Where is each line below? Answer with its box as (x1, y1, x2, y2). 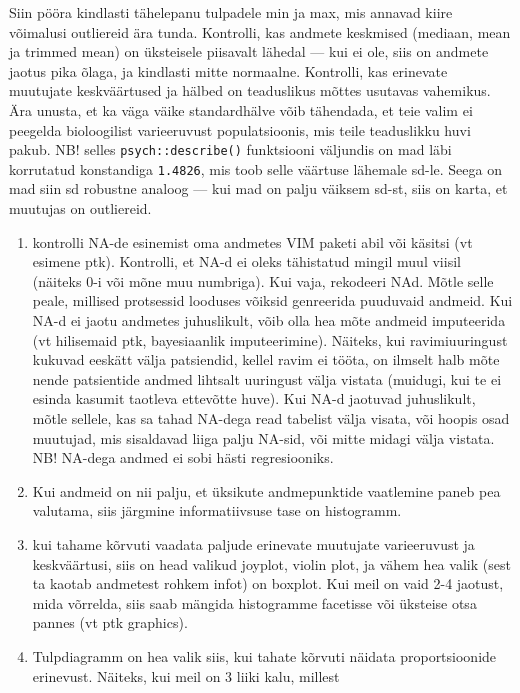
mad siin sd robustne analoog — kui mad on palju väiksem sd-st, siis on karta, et (9, 178, 508, 199)
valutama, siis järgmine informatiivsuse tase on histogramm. (32, 500, 402, 521)
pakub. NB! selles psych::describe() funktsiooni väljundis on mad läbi (9, 139, 452, 160)
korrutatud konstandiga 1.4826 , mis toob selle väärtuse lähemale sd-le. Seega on (9, 158, 502, 179)
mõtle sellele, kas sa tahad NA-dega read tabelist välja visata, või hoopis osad (32, 408, 510, 428)
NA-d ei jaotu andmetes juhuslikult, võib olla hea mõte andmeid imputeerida (32, 310, 506, 331)
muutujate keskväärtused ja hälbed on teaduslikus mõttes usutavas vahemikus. (9, 80, 491, 101)
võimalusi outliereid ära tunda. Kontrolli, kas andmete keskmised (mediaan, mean (9, 21, 511, 42)
